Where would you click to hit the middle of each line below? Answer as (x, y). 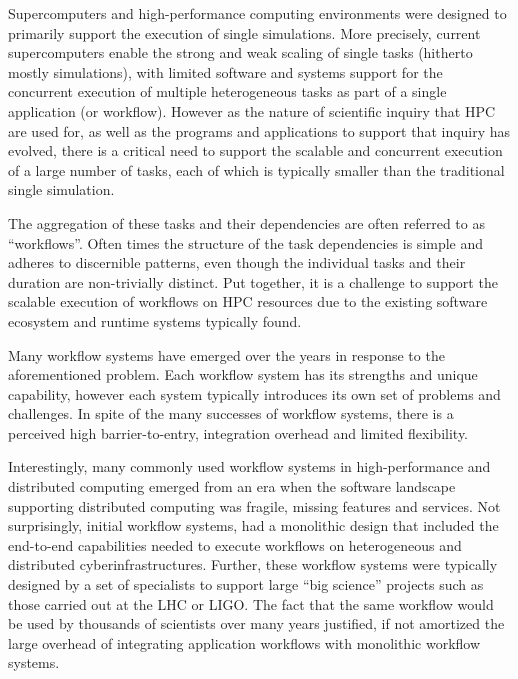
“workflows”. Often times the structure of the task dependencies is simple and (246, 242)
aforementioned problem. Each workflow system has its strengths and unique (243, 374)
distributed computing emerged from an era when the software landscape (232, 486)
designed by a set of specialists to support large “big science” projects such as (246, 584)
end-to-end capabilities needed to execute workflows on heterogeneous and (235, 544)
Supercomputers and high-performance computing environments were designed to (257, 13)
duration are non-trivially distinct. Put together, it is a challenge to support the (253, 281)
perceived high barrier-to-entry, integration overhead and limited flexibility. (238, 432)
